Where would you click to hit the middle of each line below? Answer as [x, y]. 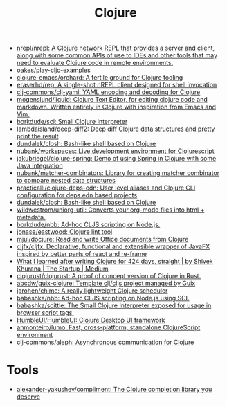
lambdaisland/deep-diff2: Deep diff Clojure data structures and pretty [116, 129]
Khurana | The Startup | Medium [62, 269]
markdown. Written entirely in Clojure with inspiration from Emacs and [116, 107]
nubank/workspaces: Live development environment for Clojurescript [115, 151]
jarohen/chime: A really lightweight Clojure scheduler [92, 291]
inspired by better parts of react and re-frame [81, 254]
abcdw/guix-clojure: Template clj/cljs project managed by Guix [106, 283]
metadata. [31, 217]
